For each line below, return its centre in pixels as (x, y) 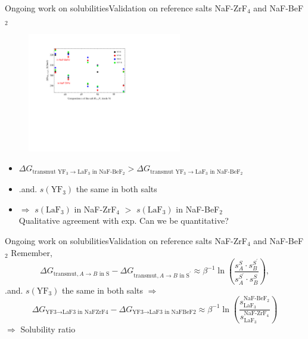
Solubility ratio (48, 329)
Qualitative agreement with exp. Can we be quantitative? (124, 221)
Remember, (32, 252)
